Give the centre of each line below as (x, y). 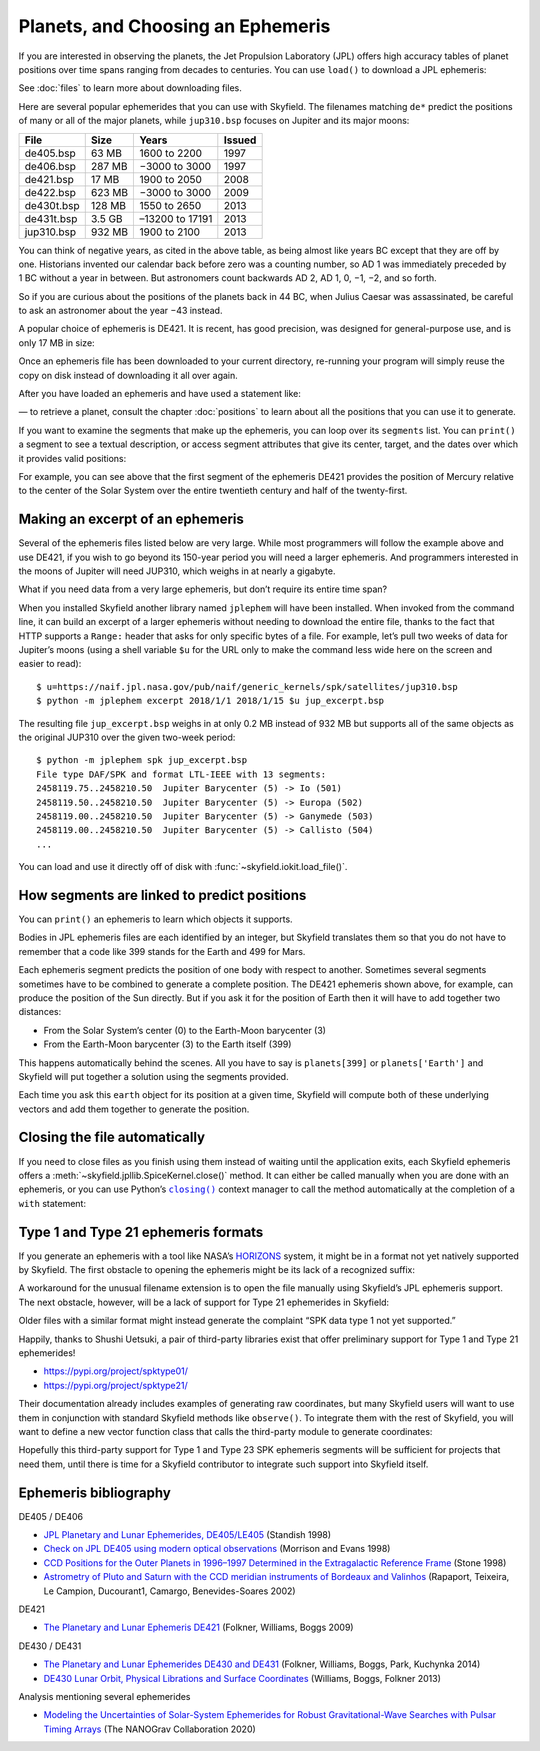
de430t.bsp (52, 205)
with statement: (52, 1203)
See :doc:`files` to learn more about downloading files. (130, 88)
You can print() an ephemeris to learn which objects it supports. (156, 919)
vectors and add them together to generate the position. (134, 1109)
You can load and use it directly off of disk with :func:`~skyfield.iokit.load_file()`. (183, 867)
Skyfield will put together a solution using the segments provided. (153, 1076)
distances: (40, 1012)
